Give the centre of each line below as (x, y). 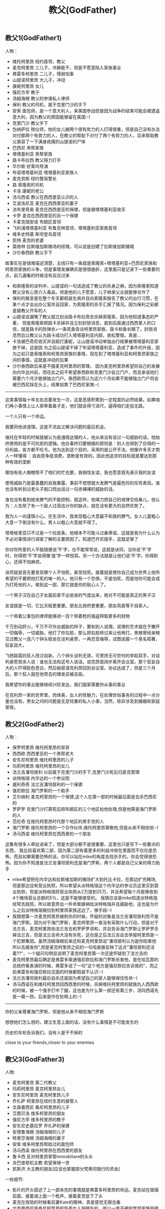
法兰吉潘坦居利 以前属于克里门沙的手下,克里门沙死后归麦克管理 (76, 772)
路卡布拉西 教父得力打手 (37, 160)
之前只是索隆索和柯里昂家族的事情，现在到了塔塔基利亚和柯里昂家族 (85, 354)
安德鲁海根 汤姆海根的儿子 (39, 1132)
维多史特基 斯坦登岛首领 (37, 234)
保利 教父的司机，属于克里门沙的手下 (49, 105)
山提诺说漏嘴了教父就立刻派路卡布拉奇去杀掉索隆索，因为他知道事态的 (83, 317)
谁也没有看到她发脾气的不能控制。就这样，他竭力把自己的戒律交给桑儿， (78, 499)
